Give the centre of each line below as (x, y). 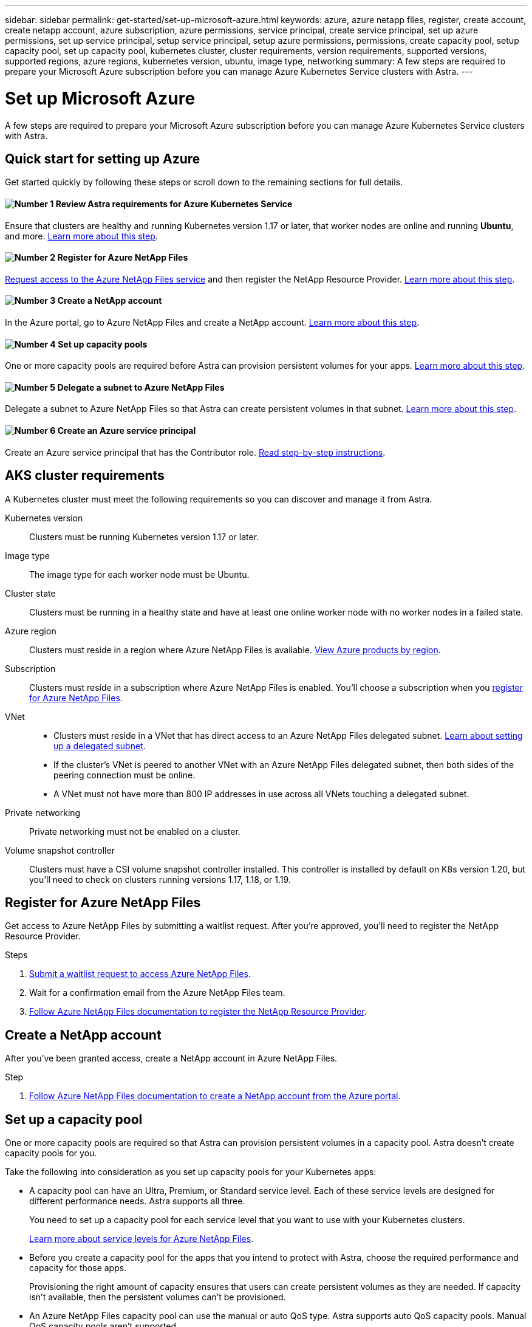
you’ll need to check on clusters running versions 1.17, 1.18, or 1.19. (160, 879)
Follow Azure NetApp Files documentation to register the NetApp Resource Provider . (198, 1012)
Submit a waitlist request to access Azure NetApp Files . (140, 974)
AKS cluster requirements (85, 476)
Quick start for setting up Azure (103, 159)
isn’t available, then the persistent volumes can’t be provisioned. (158, 1297)
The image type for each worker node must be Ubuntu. (139, 574)
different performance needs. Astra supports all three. (137, 1201)
